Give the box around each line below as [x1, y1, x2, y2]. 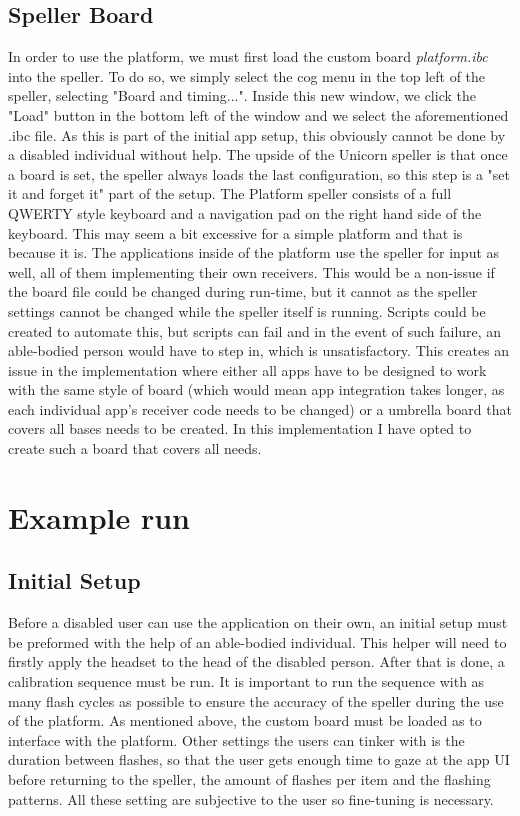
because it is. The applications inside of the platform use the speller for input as [8, 242, 500, 263]
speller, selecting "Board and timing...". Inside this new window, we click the [8, 85, 476, 106]
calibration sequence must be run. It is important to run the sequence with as [8, 671, 485, 692]
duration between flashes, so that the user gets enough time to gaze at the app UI [8, 749, 510, 770]
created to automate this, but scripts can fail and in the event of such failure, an [8, 320, 502, 341]
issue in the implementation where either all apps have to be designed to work [8, 359, 487, 380]
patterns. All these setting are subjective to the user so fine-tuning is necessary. [8, 788, 494, 809]
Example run [8, 496, 191, 537]
